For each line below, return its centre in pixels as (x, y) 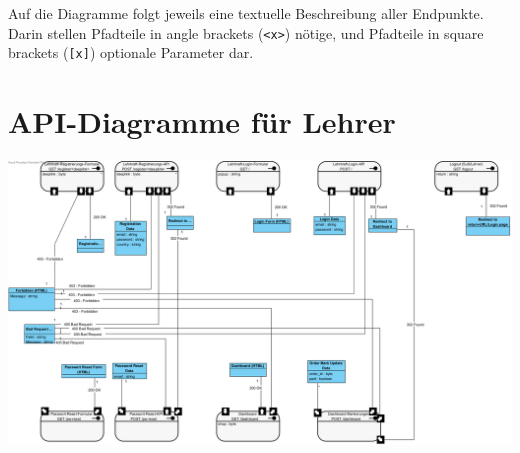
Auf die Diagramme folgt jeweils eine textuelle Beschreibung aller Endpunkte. (246, 13)
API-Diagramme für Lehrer (202, 121)
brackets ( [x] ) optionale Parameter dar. (131, 52)
